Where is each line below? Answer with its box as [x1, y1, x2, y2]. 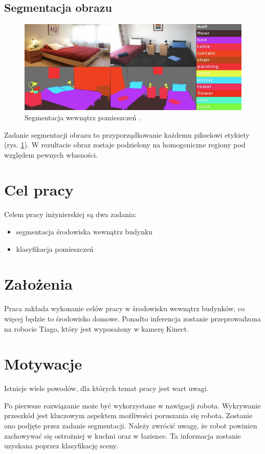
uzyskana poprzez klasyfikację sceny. [4, 440, 118, 451]
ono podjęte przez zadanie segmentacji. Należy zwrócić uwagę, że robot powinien [4, 420, 257, 430]
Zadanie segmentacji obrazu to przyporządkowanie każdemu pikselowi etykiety [4, 129, 250, 140]
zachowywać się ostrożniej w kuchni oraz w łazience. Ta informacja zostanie [4, 430, 241, 441]
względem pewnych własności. [4, 149, 98, 160]
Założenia [4, 273, 73, 294]
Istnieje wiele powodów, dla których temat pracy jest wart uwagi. [4, 383, 209, 394]
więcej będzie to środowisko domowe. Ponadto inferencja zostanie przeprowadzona [4, 313, 261, 323]
